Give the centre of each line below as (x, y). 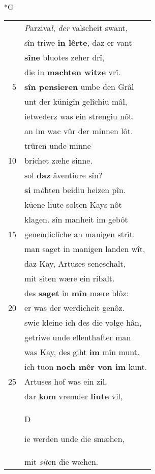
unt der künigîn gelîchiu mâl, (76, 101)
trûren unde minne (58, 145)
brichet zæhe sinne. (58, 160)
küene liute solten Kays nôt (73, 204)
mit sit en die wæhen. (61, 461)
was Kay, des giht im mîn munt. (82, 352)
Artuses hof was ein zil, (66, 381)
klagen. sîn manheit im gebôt (76, 219)
